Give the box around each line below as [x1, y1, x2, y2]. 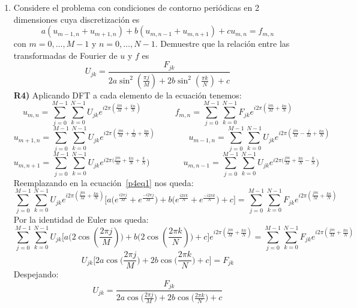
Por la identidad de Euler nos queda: [13, 213, 149, 226]
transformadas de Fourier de [13, 49, 118, 61]
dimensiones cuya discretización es [13, 13, 140, 25]
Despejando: [13, 268, 59, 280]
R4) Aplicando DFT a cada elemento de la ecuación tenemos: [13, 88, 242, 101]
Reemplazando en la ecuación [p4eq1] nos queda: [13, 176, 194, 189]
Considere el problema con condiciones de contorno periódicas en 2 [13, 1, 259, 13]
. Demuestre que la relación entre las [155, 37, 290, 50]
